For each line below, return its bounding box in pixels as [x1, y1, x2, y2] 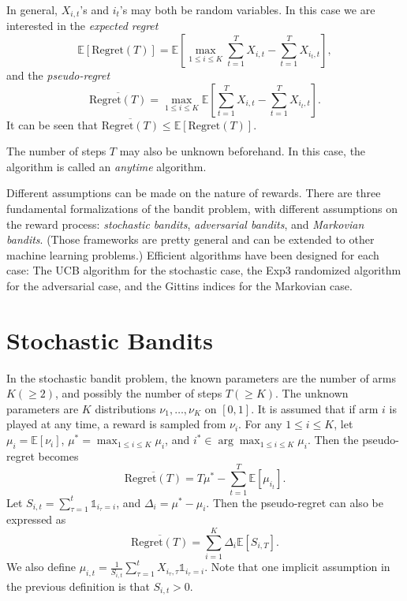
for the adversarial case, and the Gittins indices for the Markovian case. [6, 277, 353, 293]
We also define [6, 558, 76, 575]
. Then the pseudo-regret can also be [206, 494, 383, 510]
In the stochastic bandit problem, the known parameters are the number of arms [6, 369, 397, 386]
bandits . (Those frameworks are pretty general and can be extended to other [6, 231, 375, 248]
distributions [95, 400, 156, 416]
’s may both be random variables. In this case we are [119, 2, 375, 17]
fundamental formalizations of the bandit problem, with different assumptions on [6, 200, 398, 217]
